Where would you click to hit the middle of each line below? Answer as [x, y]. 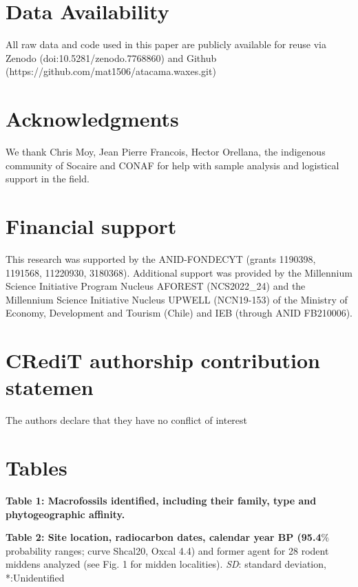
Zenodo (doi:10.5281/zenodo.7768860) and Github [111, 57]
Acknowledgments [92, 119]
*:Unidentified [35, 577]
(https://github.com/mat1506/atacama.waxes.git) [111, 71]
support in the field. [48, 179]
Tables [36, 467]
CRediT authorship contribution [163, 360]
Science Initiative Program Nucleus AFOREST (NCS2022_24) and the [156, 286]
